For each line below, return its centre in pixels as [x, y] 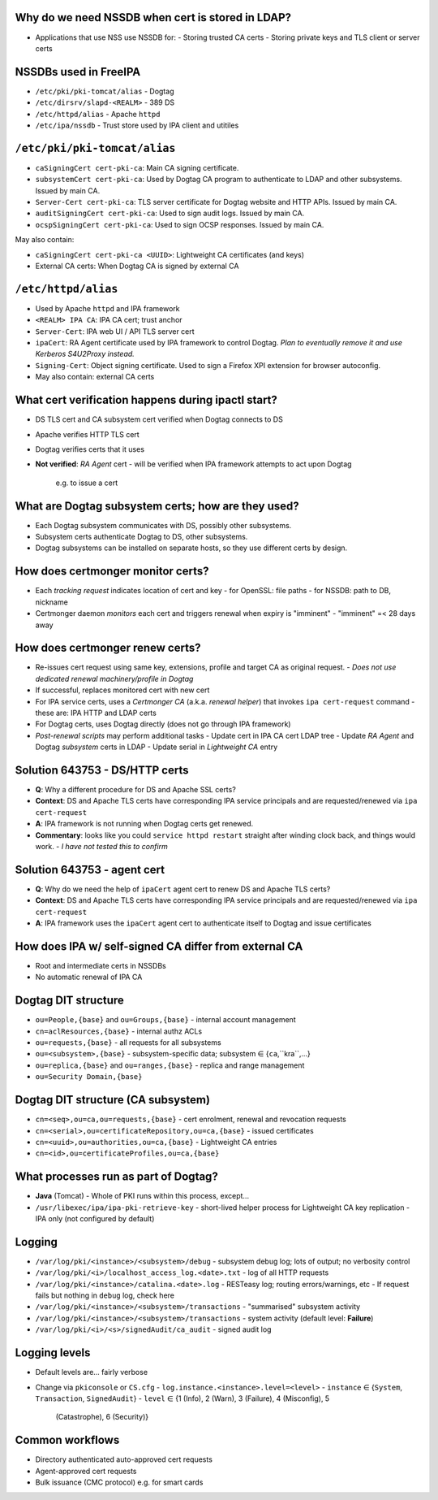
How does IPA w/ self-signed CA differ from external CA [159, 946]
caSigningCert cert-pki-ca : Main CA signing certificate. [137, 167]
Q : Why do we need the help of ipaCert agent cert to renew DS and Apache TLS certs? [183, 889]
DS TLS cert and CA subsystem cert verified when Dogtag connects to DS [159, 419]
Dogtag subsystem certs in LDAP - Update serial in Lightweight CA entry [157, 747]
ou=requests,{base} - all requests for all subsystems [129, 1043]
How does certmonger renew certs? [108, 648]
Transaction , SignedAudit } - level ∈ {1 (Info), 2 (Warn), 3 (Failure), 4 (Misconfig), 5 [182, 1398]
